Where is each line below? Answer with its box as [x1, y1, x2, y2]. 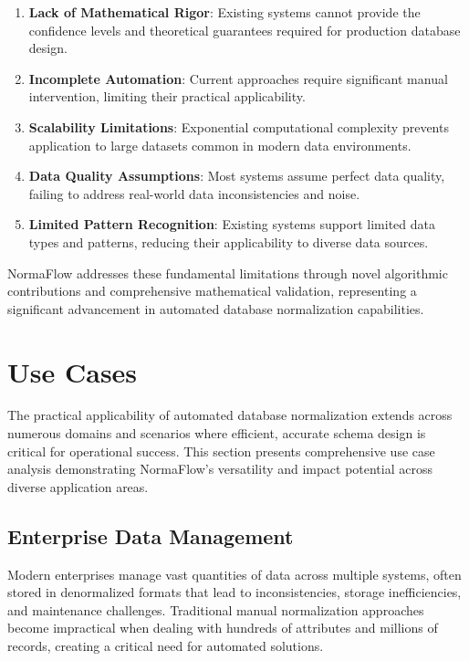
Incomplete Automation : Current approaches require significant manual [28, 68, 448, 88]
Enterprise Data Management [7, 521, 294, 550]
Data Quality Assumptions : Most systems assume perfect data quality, [28, 166, 445, 185]
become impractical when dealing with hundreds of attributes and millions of [7, 618, 438, 637]
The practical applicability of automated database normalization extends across [7, 405, 453, 425]
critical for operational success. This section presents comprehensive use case [7, 441, 435, 460]
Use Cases [7, 352, 138, 390]
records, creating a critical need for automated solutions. [7, 635, 324, 655]
